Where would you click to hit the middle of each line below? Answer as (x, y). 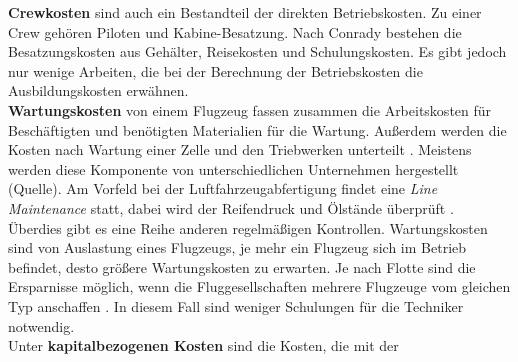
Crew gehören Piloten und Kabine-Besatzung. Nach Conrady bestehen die (235, 31)
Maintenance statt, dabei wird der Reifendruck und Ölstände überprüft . (231, 207)
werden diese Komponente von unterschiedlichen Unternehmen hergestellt (233, 168)
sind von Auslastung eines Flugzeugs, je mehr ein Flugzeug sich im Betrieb (237, 247)
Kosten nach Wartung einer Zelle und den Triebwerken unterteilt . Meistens (240, 149)
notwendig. (41, 325)
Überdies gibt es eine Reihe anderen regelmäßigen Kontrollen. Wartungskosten (248, 227)
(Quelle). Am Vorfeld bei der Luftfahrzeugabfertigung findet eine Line (223, 188)
